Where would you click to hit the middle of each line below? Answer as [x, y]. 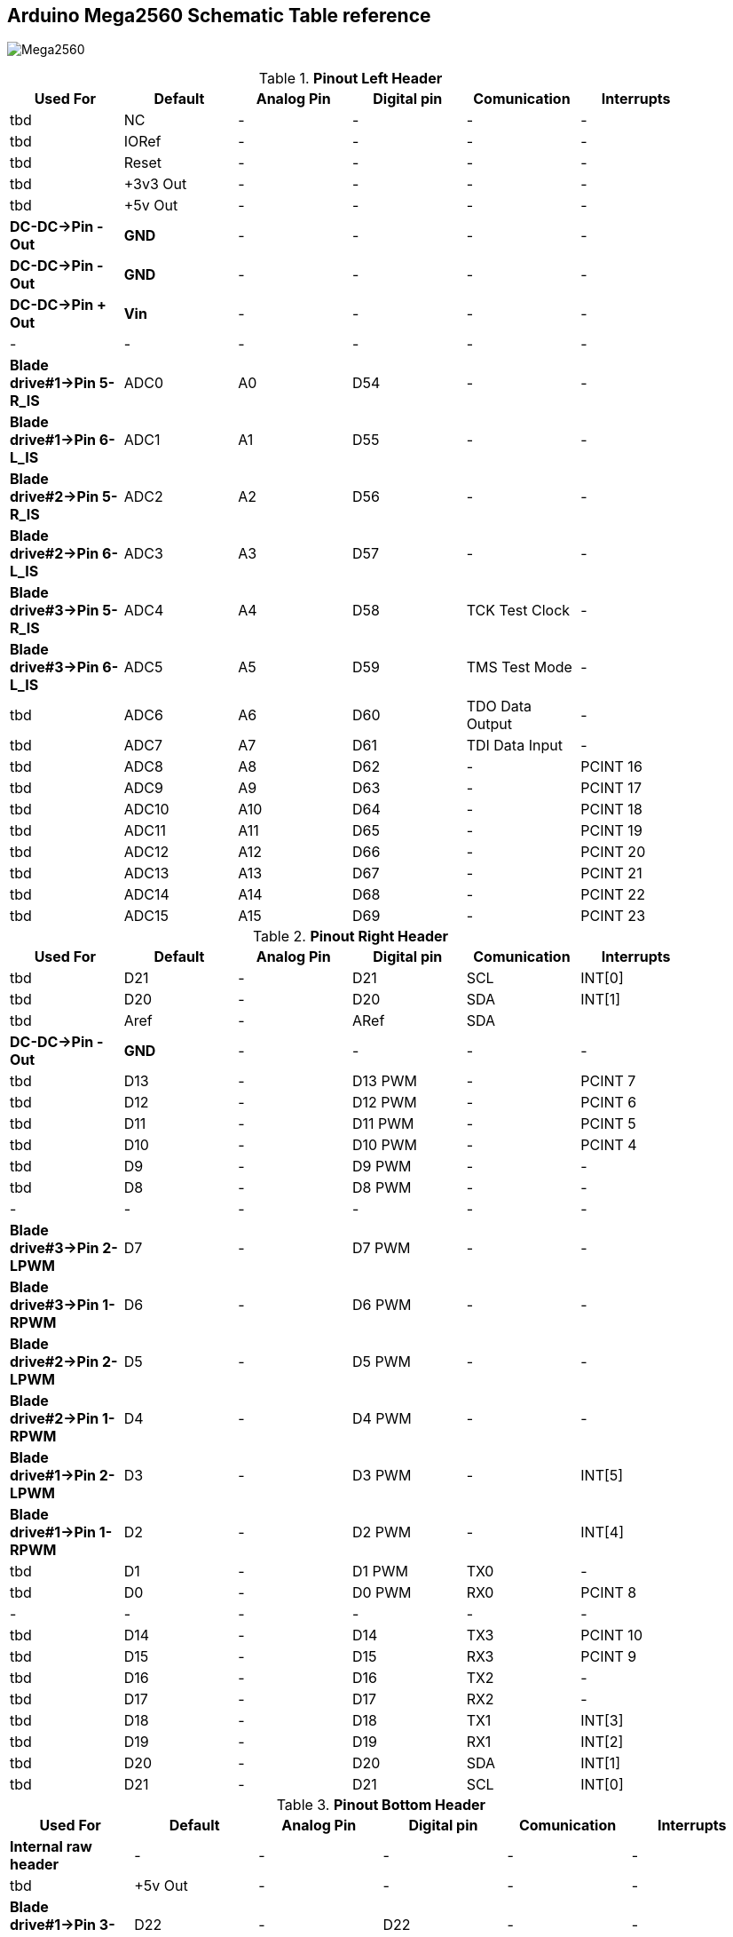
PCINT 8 [609, 1593]
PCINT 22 [613, 895]
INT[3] [602, 1721]
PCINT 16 [611, 767]
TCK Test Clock [518, 611]
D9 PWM [382, 1167]
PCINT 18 [611, 810]
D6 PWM [382, 1305]
